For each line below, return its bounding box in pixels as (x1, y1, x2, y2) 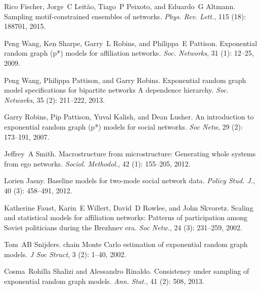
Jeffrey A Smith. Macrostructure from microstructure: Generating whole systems (4, 148, 256, 159)
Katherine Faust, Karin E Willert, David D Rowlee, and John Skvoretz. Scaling (4, 202, 253, 213)
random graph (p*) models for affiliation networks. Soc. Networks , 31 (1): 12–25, (4, 48, 254, 58)
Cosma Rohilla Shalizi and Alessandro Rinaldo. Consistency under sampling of (4, 266, 249, 276)
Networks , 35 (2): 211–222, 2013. (4, 94, 105, 105)
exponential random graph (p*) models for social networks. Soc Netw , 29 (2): (4, 121, 243, 132)
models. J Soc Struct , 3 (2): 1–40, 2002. (4, 248, 126, 259)
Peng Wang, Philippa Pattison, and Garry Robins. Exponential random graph (4, 74, 246, 85)
